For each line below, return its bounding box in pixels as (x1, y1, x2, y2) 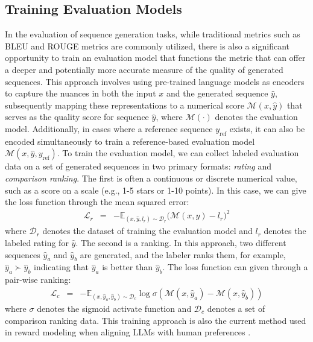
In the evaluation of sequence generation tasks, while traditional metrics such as (5, 28, 300, 40)
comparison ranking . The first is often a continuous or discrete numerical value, (5, 171, 297, 184)
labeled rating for (5, 236, 69, 249)
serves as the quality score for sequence (5, 110, 149, 123)
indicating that (34, 261, 89, 273)
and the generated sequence (166, 87, 268, 100)
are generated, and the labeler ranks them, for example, (80, 248, 286, 261)
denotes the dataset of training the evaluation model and (42, 224, 253, 237)
